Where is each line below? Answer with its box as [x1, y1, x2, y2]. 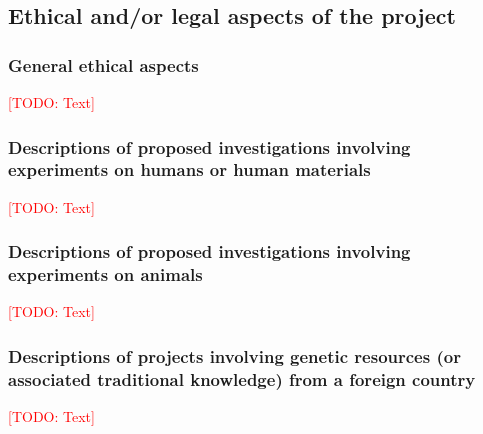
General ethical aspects [8, 52, 199, 77]
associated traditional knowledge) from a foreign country [8, 366, 476, 391]
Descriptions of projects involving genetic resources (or [8, 343, 461, 368]
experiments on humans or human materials [8, 157, 371, 182]
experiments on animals [8, 262, 203, 287]
